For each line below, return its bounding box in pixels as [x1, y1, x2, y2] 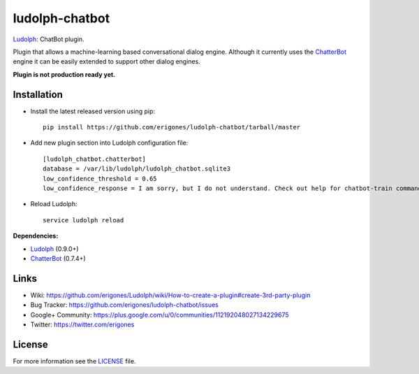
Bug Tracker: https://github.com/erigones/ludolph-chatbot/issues [30, 301, 219, 309]
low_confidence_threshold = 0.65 [43, 175, 157, 182]
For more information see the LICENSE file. [13, 357, 136, 365]
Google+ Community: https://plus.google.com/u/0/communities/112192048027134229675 [30, 310, 289, 319]
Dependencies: [13, 231, 59, 240]
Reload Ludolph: [30, 200, 78, 208]
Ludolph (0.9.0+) [30, 245, 80, 253]
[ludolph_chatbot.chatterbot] [43, 154, 147, 163]
